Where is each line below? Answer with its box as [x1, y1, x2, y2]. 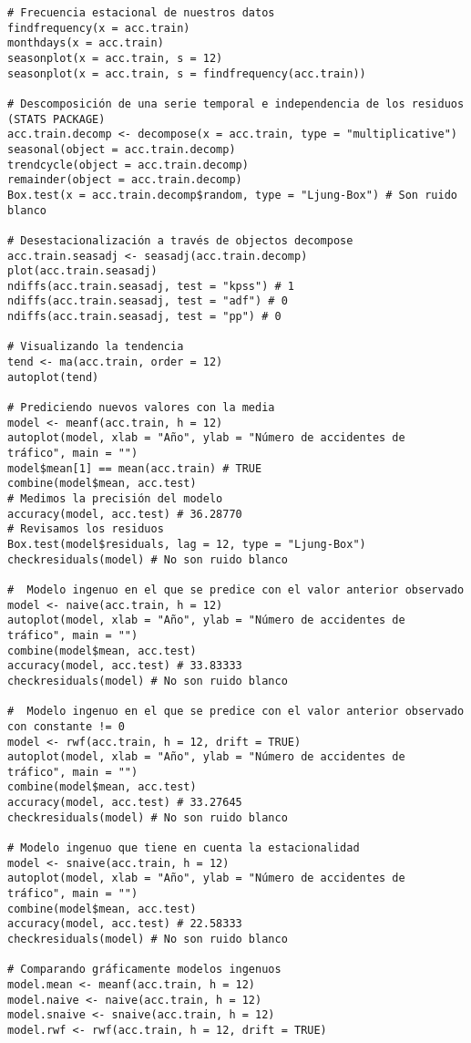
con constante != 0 [7, 719, 125, 733]
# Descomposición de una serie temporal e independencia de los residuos [7, 97, 465, 110]
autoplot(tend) [7, 370, 99, 384]
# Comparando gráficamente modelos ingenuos [7, 963, 282, 976]
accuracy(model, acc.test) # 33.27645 [7, 796, 242, 810]
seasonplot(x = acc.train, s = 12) [7, 51, 223, 65]
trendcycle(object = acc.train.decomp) [7, 158, 249, 171]
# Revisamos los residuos [7, 522, 164, 536]
